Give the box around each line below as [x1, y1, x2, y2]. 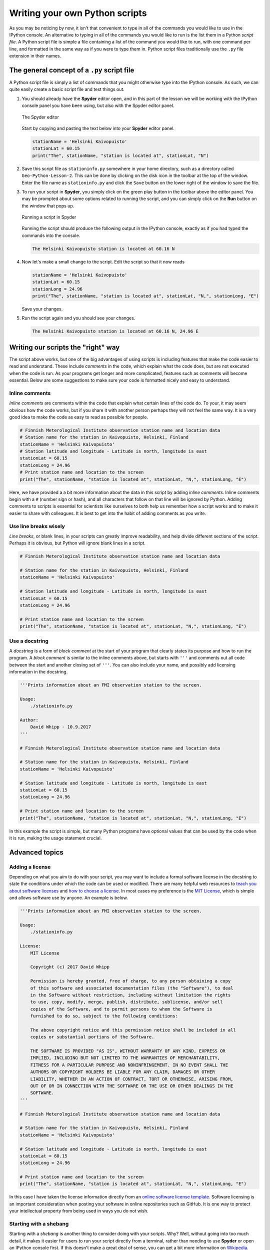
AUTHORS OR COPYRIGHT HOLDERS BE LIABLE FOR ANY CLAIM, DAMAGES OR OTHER [30, 1069, 215, 1075]
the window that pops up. [21, 202, 74, 208]
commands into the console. [21, 232, 80, 238]
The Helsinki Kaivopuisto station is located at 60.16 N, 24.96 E [32, 328, 198, 334]
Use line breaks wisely [9, 522, 65, 529]
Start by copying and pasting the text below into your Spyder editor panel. [21, 125, 175, 131]
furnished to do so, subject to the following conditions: [30, 1013, 178, 1019]
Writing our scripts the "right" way [9, 343, 120, 351]
